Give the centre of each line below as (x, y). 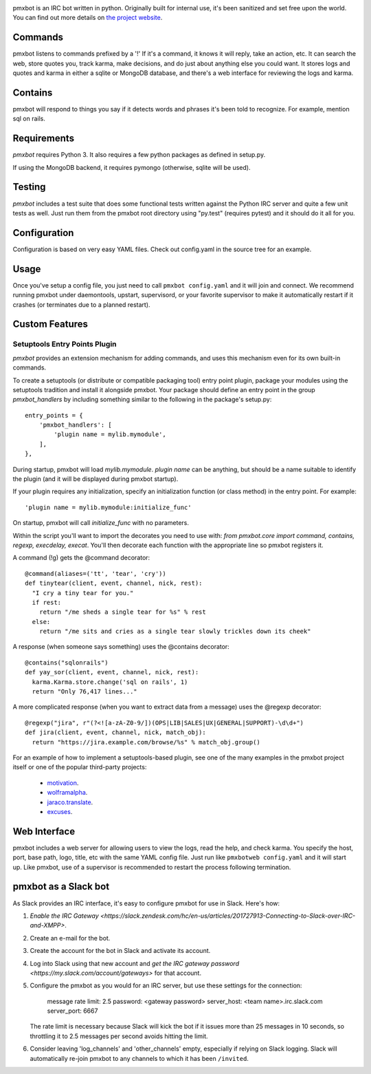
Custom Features (50, 324)
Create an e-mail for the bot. (70, 938)
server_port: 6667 (72, 1011)
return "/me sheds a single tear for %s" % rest (122, 612)
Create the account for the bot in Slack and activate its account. (120, 951)
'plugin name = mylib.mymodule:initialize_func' (108, 507)
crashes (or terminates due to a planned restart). (81, 304)
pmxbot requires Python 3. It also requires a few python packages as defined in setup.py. (139, 155)
